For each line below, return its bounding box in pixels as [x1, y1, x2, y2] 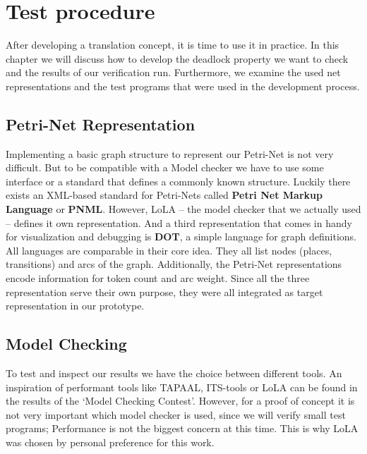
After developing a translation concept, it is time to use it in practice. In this [6, 37, 339, 52]
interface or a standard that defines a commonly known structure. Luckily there [6, 173, 351, 188]
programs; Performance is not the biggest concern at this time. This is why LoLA [6, 421, 359, 436]
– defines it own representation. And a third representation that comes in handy [6, 215, 352, 230]
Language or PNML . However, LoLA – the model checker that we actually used [6, 202, 361, 216]
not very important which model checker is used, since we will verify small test [6, 407, 346, 422]
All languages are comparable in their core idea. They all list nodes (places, [6, 243, 332, 257]
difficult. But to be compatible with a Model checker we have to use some [6, 160, 324, 175]
